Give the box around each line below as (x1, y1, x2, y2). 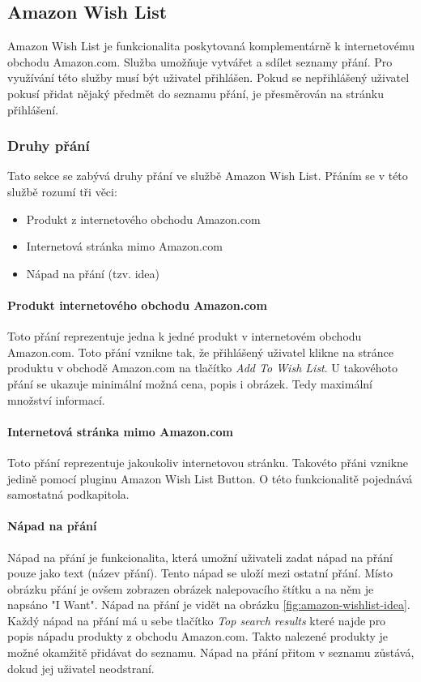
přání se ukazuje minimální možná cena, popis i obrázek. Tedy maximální (7, 375, 372, 392)
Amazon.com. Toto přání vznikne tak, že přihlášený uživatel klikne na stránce (7, 343, 394, 360)
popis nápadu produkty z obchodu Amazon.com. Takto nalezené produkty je (7, 628, 388, 645)
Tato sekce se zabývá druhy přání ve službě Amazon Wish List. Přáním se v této (7, 167, 408, 184)
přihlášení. (7, 101, 59, 118)
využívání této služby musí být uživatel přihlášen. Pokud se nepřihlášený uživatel (7, 69, 410, 86)
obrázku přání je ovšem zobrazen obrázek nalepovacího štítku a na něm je (7, 580, 374, 597)
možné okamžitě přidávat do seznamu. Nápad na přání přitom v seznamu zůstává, (7, 644, 415, 661)
